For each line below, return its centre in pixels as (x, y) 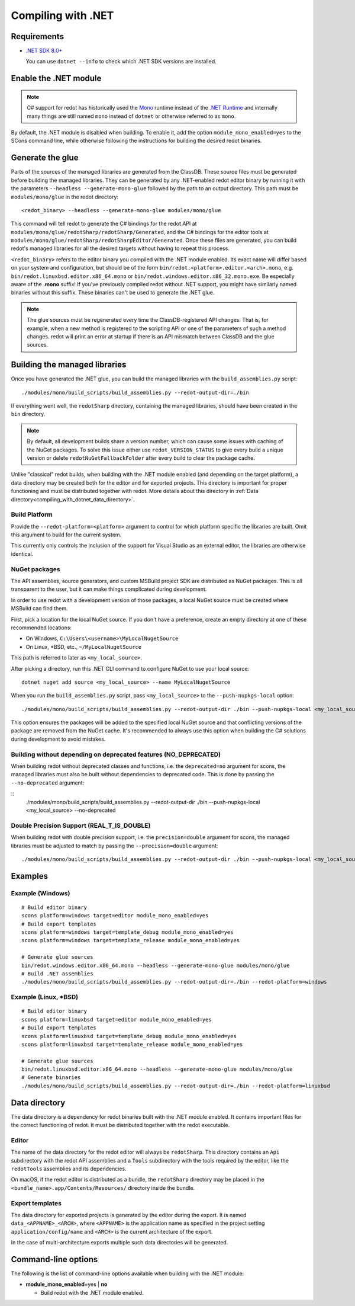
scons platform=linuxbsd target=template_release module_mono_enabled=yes (132, 1044)
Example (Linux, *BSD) (45, 997)
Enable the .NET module (56, 79)
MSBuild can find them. (39, 609)
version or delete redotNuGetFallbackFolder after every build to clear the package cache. (141, 458)
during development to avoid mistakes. (58, 739)
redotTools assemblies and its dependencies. (69, 1169)
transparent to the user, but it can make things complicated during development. (109, 589)
